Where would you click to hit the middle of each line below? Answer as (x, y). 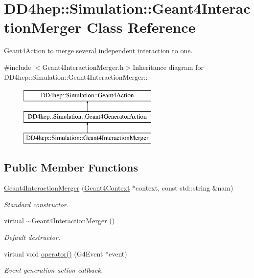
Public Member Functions (71, 167)
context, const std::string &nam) (185, 188)
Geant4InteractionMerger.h (83, 67)
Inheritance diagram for (168, 67)
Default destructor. (32, 237)
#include (18, 67)
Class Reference (141, 27)
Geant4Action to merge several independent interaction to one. (98, 51)
